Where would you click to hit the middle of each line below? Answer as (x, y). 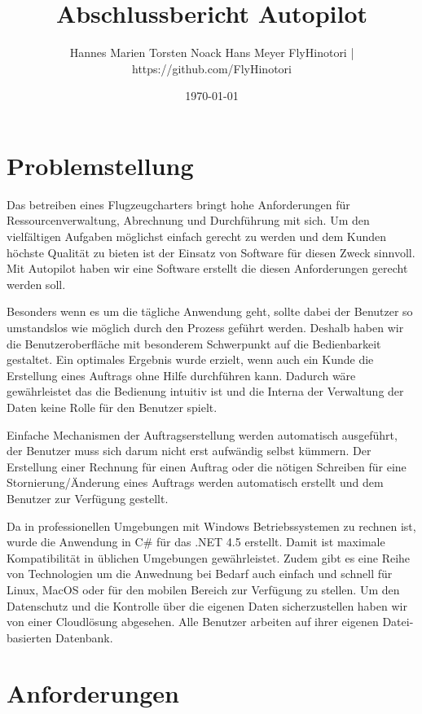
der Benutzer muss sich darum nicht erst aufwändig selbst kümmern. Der (189, 451)
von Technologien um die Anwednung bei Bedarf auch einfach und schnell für (200, 574)
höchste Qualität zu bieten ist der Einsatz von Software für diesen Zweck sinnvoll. (211, 252)
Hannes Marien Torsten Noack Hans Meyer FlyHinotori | (212, 53)
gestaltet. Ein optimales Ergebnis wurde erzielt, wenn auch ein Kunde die (190, 359)
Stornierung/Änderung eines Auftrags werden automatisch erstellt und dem (195, 482)
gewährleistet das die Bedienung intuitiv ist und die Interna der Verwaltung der (205, 391)
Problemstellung (100, 165)
